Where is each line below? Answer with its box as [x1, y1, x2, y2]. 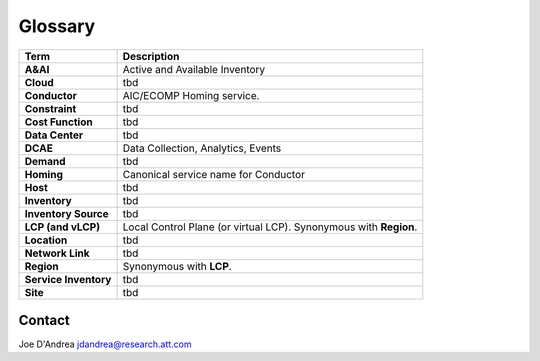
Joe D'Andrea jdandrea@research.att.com [18, 338, 192, 350]
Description [122, 49, 180, 63]
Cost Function [24, 115, 94, 129]
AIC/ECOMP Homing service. [122, 88, 260, 102]
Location [24, 233, 68, 247]
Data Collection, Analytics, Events [122, 141, 282, 155]
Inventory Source [24, 206, 109, 220]
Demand [24, 154, 66, 168]
